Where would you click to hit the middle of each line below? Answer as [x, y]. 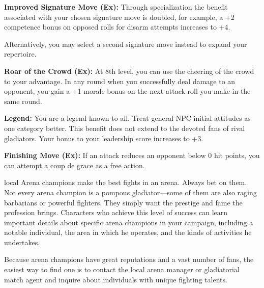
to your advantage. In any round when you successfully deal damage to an [120, 81]
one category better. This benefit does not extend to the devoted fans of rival [125, 128]
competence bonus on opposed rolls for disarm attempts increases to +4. [117, 27]
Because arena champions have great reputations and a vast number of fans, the [129, 259]
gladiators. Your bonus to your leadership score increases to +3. [104, 138]
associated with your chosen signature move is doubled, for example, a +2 [119, 17]
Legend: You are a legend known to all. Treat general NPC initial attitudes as [127, 118]
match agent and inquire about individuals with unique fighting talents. [116, 279]
